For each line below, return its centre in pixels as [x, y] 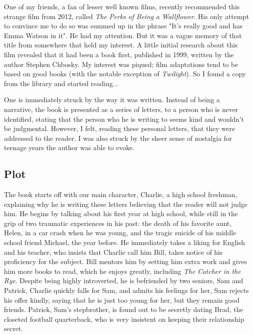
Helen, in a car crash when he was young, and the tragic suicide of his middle [120, 233]
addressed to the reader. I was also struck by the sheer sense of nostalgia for [118, 138]
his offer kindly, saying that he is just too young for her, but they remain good [122, 300]
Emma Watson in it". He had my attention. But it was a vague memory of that [123, 35]
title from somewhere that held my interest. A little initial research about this [121, 45]
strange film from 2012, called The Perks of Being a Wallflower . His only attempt [126, 16]
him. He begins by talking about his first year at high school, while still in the [121, 213]
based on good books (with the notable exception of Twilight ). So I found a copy [125, 74]
